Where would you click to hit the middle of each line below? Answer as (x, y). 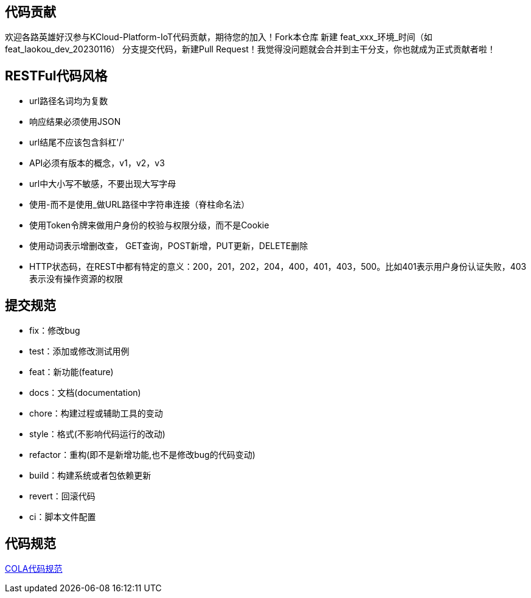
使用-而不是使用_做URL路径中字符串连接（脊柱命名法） (140, 205)
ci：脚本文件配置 (63, 517)
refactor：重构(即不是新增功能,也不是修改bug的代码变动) (142, 455)
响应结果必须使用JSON (75, 122)
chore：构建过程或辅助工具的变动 (96, 413)
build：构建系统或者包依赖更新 (90, 476)
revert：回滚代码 (62, 496)
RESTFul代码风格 (56, 76)
